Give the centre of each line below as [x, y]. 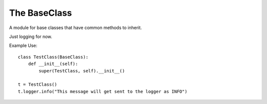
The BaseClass [41, 13]
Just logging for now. [31, 36]
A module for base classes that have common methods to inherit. [75, 28]
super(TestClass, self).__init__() [82, 71]
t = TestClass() [38, 85]
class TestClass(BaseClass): [53, 57]
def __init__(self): [53, 64]
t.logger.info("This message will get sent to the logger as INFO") [103, 91]
